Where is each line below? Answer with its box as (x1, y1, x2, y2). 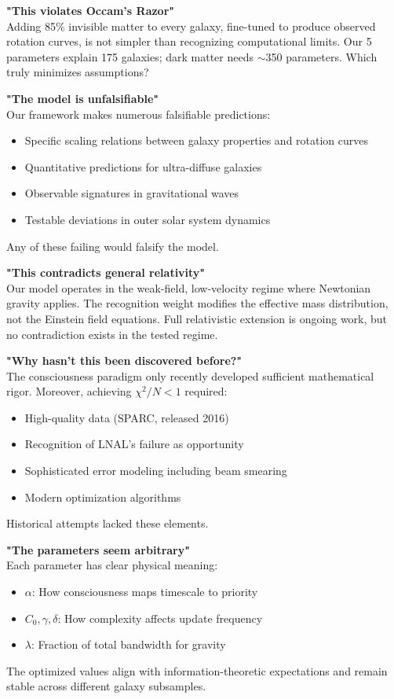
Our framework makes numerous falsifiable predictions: (6, 105, 271, 122)
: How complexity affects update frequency (57, 609, 263, 626)
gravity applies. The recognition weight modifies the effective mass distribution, (6, 295, 389, 311)
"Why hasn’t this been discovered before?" (6, 352, 243, 369)
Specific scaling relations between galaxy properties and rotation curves (24, 132, 369, 149)
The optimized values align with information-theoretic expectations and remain (6, 662, 388, 679)
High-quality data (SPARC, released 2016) (24, 409, 229, 425)
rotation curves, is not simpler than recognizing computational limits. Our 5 (6, 33, 372, 50)
